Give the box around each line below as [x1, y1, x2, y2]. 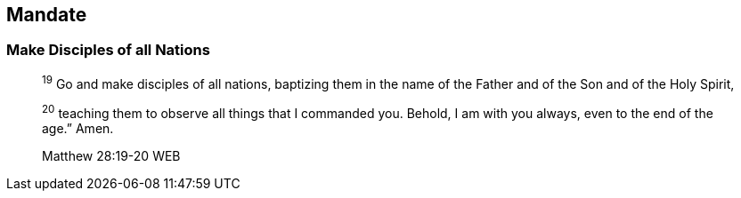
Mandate [6, 4, 87, 26]
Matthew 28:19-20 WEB [42, 148, 181, 164]
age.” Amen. [42, 121, 114, 137]
